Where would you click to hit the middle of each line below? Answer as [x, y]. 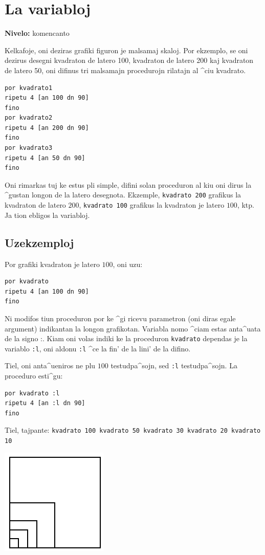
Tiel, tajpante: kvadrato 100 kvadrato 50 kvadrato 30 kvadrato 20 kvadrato [133, 430]
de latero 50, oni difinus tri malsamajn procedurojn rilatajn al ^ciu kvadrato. [125, 70]
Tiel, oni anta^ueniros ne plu [50, 365]
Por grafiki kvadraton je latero [52, 264]
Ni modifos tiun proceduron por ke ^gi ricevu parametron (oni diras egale [120, 318]
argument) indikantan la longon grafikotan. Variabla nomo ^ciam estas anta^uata [133, 328]
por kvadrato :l [32, 393]
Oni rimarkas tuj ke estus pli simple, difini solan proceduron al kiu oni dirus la [128, 184]
